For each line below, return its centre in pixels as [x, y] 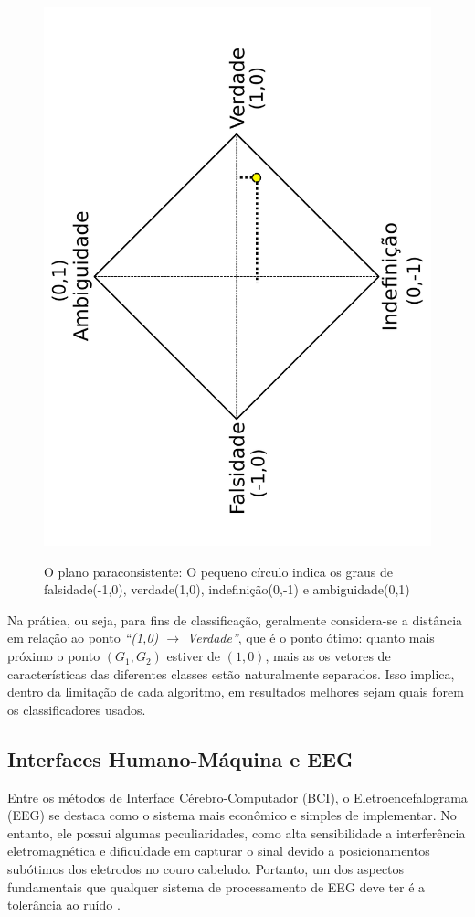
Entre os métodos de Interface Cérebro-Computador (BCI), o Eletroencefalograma [237, 797]
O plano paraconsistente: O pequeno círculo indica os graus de [218, 571]
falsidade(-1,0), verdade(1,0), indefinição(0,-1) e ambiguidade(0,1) [227, 589]
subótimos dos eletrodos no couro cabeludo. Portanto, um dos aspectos [206, 869]
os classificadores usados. [77, 709]
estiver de [194, 656]
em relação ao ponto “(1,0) [83, 638]
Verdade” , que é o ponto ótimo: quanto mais [311, 638]
